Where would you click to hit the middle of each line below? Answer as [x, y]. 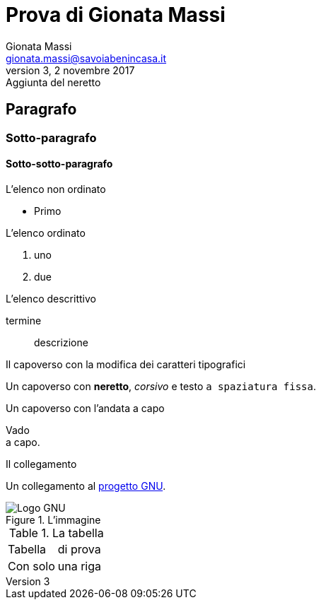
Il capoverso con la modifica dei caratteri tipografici [126, 364]
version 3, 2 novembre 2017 [70, 70]
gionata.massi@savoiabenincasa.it [86, 58]
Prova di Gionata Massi [116, 15]
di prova [79, 549]
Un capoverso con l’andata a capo [85, 408]
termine [24, 320]
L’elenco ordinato [46, 233]
